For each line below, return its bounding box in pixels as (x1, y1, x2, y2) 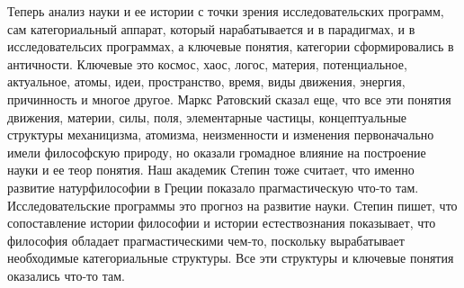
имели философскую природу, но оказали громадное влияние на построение (7, 142, 426, 161)
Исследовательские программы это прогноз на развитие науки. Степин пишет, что (7, 195, 458, 214)
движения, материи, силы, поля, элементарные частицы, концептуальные (7, 107, 407, 126)
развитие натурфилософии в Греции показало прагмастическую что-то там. (7, 177, 419, 196)
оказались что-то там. (7, 265, 125, 284)
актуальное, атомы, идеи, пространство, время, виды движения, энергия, (7, 72, 406, 91)
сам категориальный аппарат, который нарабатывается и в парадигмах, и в (7, 19, 415, 38)
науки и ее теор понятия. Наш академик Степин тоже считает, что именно (7, 160, 415, 179)
